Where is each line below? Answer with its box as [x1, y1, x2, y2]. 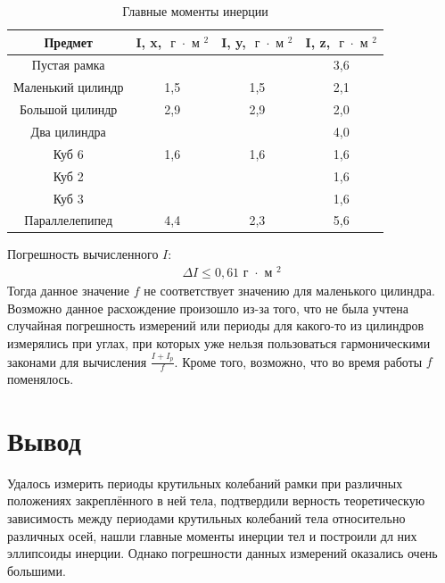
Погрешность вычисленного [7, 245, 159, 263]
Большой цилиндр [20, 100, 118, 119]
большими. [7, 561, 66, 579]
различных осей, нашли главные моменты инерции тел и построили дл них [7, 526, 417, 545]
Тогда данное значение [7, 281, 130, 300]
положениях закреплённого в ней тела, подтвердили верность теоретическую [7, 491, 425, 510]
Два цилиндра [30, 121, 106, 140]
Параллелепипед [24, 211, 113, 229]
